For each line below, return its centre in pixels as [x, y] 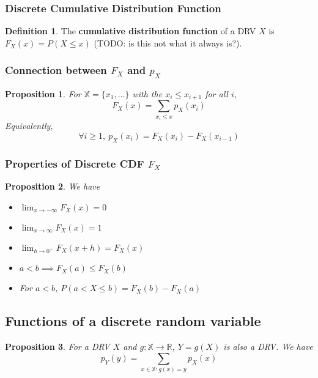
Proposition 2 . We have [53, 186]
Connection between [56, 70]
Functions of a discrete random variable [133, 321]
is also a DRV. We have [268, 346]
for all [216, 93]
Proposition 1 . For [43, 93]
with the [147, 93]
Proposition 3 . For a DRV [57, 346]
